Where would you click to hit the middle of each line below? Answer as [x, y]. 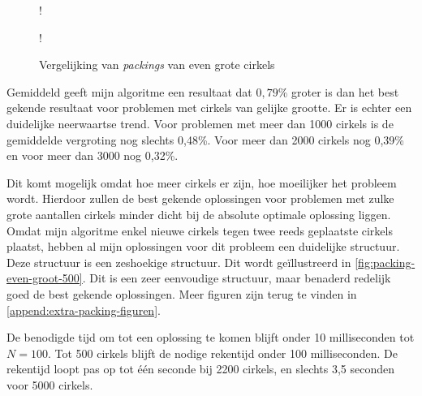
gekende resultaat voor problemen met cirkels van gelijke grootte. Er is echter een [209, 108]
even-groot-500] [45, 278]
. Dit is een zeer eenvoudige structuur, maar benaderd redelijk [237, 278]
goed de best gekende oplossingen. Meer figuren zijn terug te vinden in [182, 293]
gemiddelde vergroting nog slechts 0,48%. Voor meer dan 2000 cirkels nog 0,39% [205, 139]
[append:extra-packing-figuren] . [84, 310]
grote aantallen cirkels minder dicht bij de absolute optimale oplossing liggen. [199, 214]
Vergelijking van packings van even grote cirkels [157, 65]
